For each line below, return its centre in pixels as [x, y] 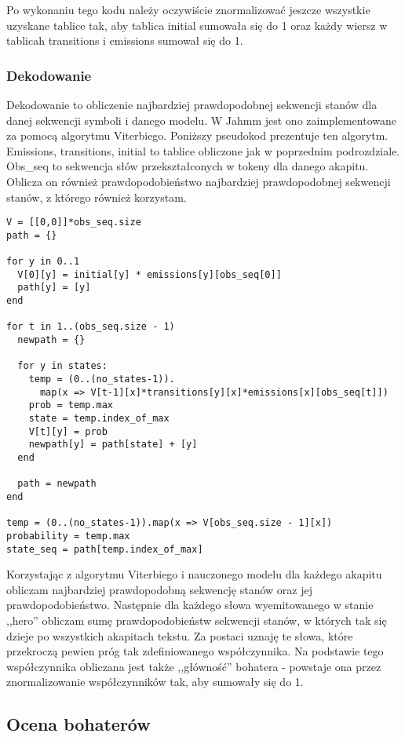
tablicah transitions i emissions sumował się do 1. [125, 40]
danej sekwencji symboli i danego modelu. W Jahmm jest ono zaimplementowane [201, 120]
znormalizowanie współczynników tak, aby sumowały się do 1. [155, 682]
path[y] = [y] [54, 288]
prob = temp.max [71, 405]
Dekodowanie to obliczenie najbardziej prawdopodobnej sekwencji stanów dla [192, 104]
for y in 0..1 [43, 262]
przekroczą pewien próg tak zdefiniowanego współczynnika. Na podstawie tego [195, 651]
